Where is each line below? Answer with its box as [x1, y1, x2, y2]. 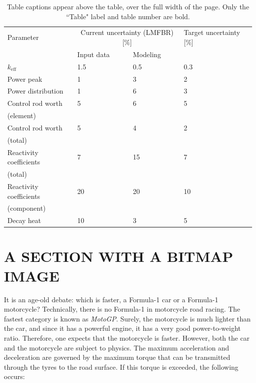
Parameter [7, 32, 39, 42]
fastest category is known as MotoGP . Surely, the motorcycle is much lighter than [4, 313, 251, 323]
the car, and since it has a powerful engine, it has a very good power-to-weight [4, 323, 241, 333]
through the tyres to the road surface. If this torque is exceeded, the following [4, 361, 239, 372]
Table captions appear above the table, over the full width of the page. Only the [7, 1, 249, 11]
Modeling [133, 49, 161, 59]
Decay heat [7, 215, 41, 225]
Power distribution [7, 86, 64, 96]
